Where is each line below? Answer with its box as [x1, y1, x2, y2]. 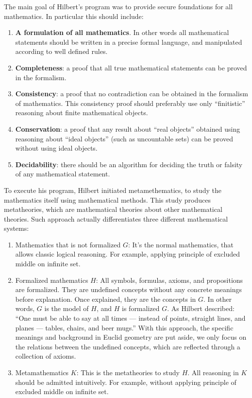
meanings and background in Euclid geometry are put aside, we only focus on [15, 332, 247, 342]
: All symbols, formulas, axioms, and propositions [96, 275, 243, 285]
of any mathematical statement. [15, 169, 110, 179]
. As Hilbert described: [167, 303, 235, 313]
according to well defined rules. [15, 46, 108, 56]
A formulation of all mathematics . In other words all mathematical [15, 27, 229, 37]
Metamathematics [15, 367, 69, 377]
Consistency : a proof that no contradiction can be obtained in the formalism [15, 88, 248, 99]
